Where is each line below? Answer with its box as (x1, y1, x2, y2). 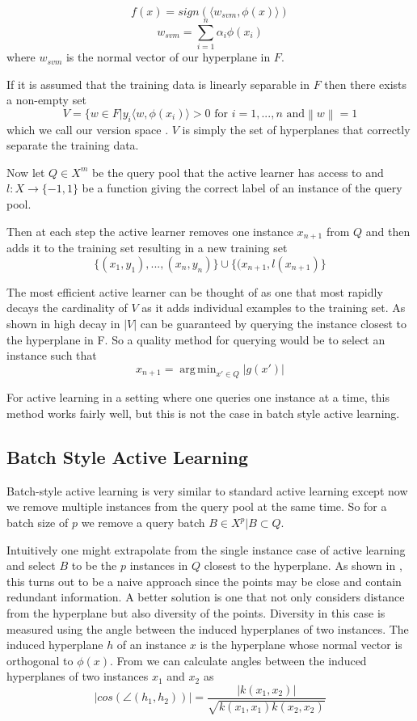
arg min (179, 363, 217, 375)
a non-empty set (6, 91, 86, 108)
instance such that (6, 347, 97, 364)
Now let (6, 163, 45, 180)
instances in (129, 557, 188, 574)
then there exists (324, 75, 407, 92)
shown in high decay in (6, 314, 120, 331)
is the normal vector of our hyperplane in (65, 48, 271, 65)
